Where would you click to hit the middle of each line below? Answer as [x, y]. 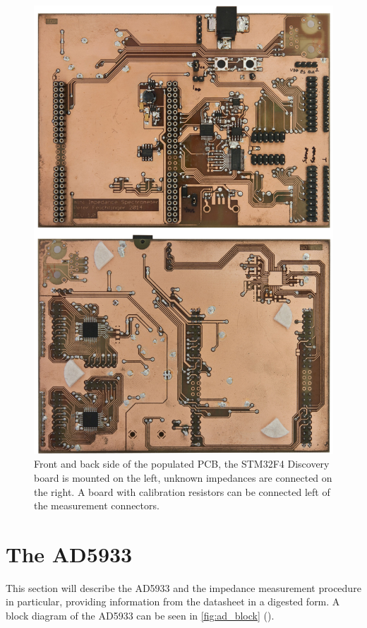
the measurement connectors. [97, 505]
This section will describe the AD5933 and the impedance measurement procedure [183, 587]
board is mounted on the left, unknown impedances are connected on [183, 477]
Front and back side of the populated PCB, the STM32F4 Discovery [182, 464]
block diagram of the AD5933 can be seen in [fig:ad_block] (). [140, 616]
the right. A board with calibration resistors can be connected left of [182, 491]
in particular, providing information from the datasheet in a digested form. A [173, 602]
